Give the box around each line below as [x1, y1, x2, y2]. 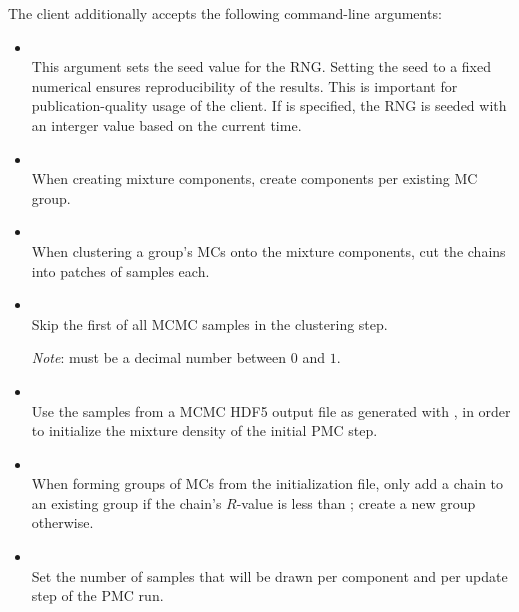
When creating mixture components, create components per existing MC [31, 168, 478, 189]
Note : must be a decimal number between [31, 347, 287, 368]
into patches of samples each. [31, 260, 210, 281]
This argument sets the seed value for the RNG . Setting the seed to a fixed [31, 56, 492, 77]
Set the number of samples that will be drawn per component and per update [31, 565, 508, 586]
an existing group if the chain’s [31, 492, 222, 513]
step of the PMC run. [31, 585, 164, 606]
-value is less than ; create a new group [236, 492, 476, 513]
